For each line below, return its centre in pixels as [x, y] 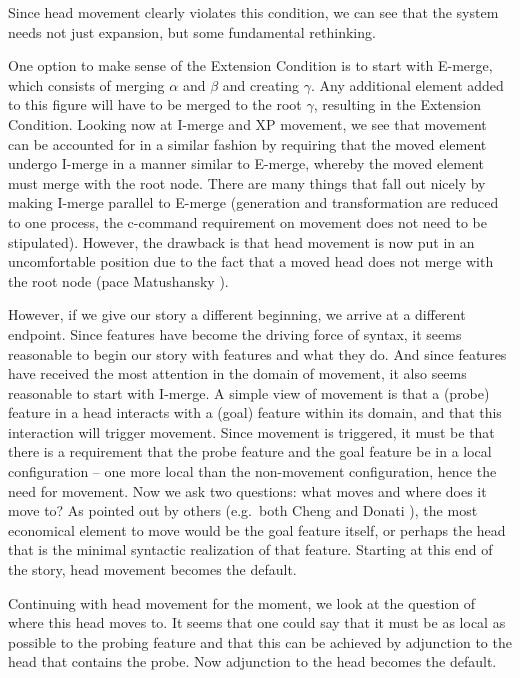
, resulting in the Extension [397, 104]
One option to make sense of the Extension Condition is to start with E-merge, [250, 65]
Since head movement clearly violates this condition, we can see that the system [253, 12]
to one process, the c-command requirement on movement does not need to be [247, 221]
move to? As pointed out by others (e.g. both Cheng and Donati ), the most [243, 510]
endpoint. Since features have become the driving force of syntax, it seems [235, 333]
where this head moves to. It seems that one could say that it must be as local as [257, 622]
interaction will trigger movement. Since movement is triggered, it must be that [251, 431]
